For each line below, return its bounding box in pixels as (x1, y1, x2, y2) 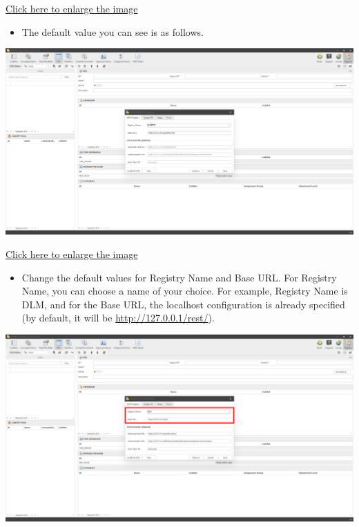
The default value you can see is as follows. (21, 24, 204, 39)
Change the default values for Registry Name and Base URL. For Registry (21, 270, 337, 284)
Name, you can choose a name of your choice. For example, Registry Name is (21, 284, 348, 298)
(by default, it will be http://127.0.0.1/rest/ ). (21, 310, 215, 325)
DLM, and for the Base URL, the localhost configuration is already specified (21, 297, 345, 311)
